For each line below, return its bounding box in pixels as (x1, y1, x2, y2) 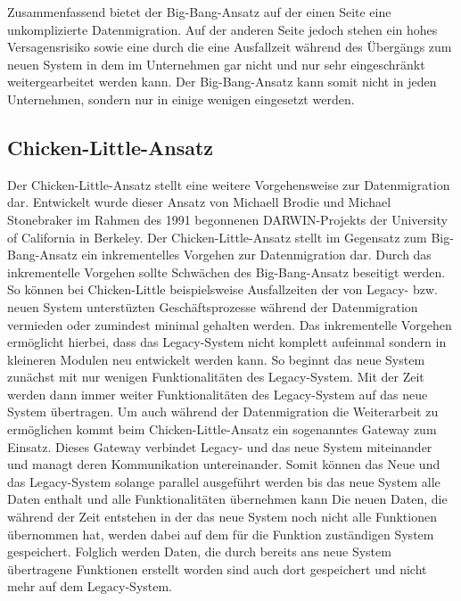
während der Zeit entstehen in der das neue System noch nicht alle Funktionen (7, 507, 437, 526)
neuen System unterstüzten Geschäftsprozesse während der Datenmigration (7, 297, 418, 316)
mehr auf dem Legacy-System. (7, 577, 173, 596)
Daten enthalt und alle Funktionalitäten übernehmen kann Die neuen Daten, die (7, 490, 448, 508)
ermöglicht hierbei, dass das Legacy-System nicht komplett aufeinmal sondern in (7, 333, 447, 351)
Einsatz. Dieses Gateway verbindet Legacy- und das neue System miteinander (7, 437, 432, 456)
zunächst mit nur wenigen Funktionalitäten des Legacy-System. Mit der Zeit (7, 367, 424, 386)
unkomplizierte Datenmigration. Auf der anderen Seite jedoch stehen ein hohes (7, 20, 438, 38)
